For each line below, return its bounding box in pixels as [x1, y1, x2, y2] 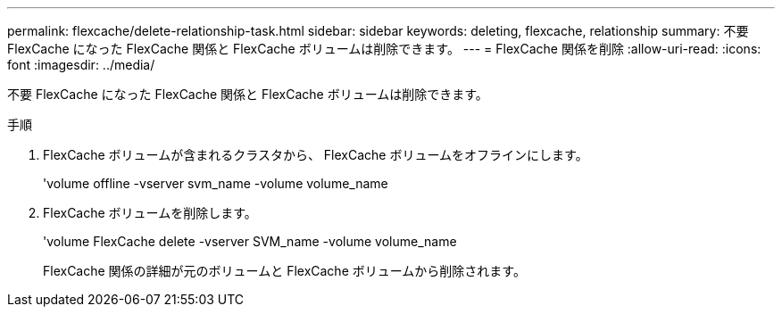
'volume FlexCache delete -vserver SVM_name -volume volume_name [43, 234, 457, 249]
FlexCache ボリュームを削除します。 [43, 205, 257, 220]
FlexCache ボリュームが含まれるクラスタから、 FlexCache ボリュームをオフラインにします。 [43, 147, 588, 162]
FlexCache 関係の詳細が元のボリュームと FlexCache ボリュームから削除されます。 [43, 263, 526, 278]
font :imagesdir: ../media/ [7, 57, 155, 72]
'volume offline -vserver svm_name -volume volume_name [43, 176, 388, 191]
